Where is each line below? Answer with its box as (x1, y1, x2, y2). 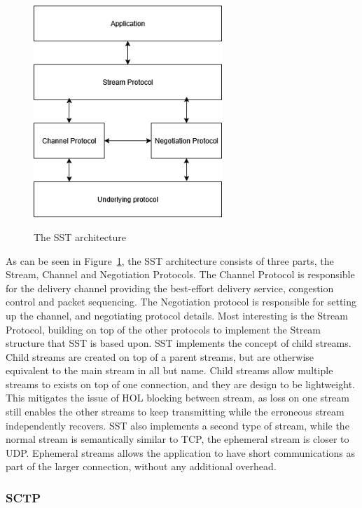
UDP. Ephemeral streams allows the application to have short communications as (6, 445, 355, 460)
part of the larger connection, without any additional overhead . (6, 459, 277, 474)
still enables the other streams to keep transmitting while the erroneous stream (6, 404, 344, 419)
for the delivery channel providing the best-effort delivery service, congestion (6, 280, 334, 295)
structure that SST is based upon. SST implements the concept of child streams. (6, 336, 351, 350)
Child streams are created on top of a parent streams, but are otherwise (6, 349, 314, 364)
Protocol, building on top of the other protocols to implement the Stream (6, 322, 321, 336)
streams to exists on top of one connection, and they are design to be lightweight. (6, 376, 355, 391)
